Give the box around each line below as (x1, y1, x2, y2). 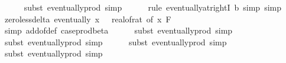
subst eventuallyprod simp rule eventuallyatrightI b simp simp (24, 1, 281, 13)
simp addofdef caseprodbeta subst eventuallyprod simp (4, 24, 233, 37)
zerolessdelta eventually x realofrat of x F (4, 12, 171, 25)
